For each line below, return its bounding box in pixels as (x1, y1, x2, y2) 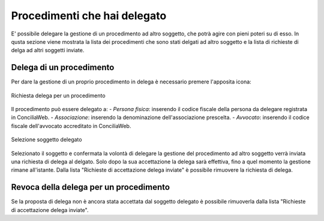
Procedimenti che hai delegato (11, 9, 167, 22)
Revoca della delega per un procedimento (11, 182, 170, 192)
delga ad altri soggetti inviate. (11, 47, 85, 54)
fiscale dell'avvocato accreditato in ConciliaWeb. (11, 122, 131, 129)
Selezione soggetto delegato (11, 136, 82, 144)
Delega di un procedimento (11, 62, 115, 73)
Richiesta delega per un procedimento (11, 92, 106, 99)
